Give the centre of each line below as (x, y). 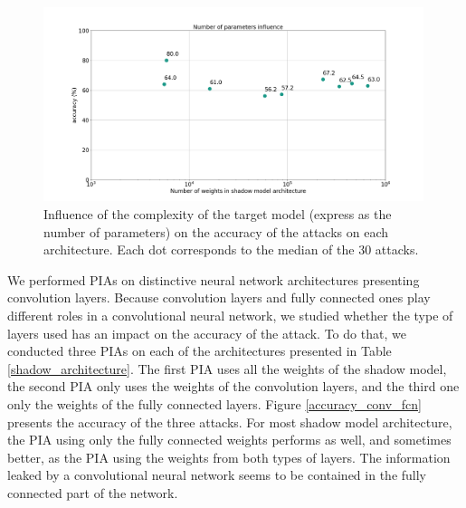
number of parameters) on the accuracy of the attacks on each (216, 231)
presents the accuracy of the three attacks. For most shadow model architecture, (230, 422)
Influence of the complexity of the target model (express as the (218, 213)
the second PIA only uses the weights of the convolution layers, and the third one (233, 386)
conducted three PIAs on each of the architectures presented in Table (200, 351)
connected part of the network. (93, 492)
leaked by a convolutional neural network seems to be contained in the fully (217, 475)
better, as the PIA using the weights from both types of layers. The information (229, 457)
